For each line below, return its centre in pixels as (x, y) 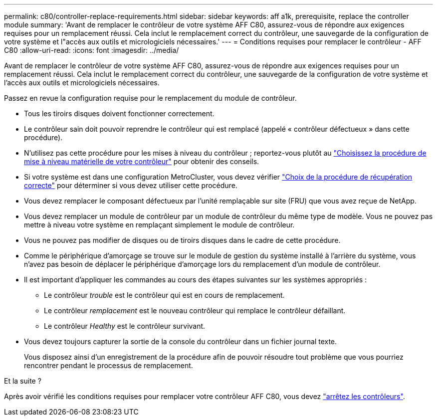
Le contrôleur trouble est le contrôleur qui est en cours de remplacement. (164, 295)
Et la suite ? (23, 381)
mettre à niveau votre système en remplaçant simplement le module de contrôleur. (159, 225)
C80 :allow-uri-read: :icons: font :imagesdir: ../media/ (92, 50)
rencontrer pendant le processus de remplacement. (109, 365)
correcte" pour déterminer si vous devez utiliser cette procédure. (131, 185)
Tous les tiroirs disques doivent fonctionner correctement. (119, 113)
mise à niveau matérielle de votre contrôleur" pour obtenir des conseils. (142, 161)
